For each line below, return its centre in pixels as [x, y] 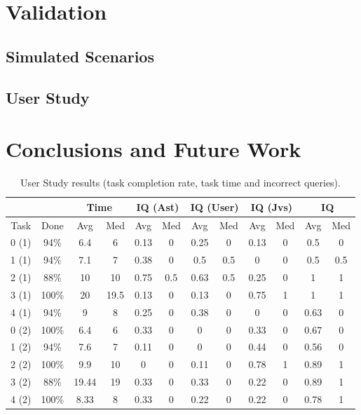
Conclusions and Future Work [154, 149]
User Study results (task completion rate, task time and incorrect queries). [180, 183]
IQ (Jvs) [272, 206]
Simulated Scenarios [80, 56]
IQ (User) [214, 206]
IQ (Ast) [158, 206]
